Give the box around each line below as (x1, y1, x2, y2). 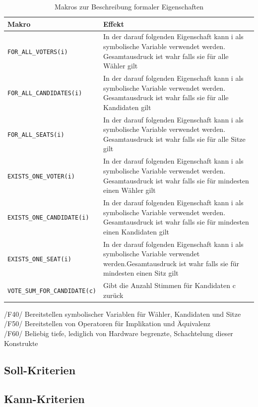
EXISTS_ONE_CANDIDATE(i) (7, 214, 89, 222)
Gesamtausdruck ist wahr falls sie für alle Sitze (103, 133, 246, 144)
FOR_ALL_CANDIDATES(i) (7, 90, 82, 97)
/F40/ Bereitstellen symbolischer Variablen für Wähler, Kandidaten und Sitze (4, 308, 241, 319)
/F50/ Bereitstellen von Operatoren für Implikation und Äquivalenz (4, 318, 210, 329)
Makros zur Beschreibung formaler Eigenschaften (55, 1, 203, 11)
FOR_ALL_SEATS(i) (7, 131, 64, 139)
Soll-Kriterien (4, 362, 76, 377)
